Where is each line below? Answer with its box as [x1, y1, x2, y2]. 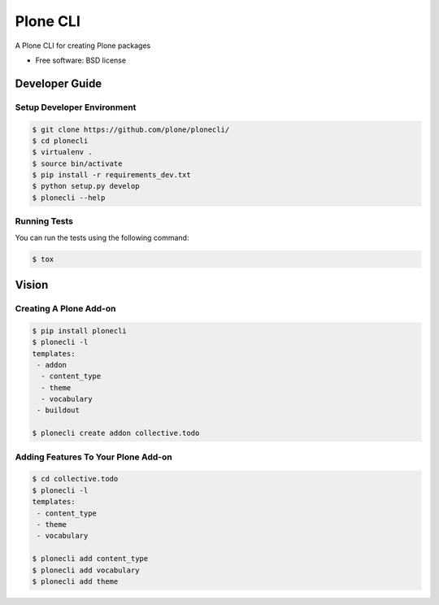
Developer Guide [15, 76, 102, 90]
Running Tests [15, 215, 73, 227]
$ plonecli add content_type [32, 554, 149, 564]
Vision [15, 277, 49, 292]
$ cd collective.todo [32, 474, 119, 484]
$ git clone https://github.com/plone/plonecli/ [32, 124, 230, 134]
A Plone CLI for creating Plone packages [15, 41, 151, 50]
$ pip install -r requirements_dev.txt [32, 171, 191, 180]
